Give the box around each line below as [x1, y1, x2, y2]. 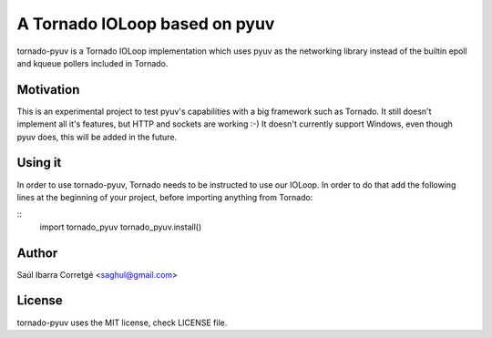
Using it [16, 155, 62, 170]
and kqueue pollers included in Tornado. [16, 57, 169, 68]
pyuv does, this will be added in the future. [16, 131, 178, 142]
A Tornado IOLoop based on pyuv [16, 14, 275, 34]
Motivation [16, 82, 80, 97]
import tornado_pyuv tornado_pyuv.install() [39, 221, 202, 232]
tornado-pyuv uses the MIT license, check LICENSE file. [16, 317, 228, 328]
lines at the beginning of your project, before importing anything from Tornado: [16, 191, 313, 202]
